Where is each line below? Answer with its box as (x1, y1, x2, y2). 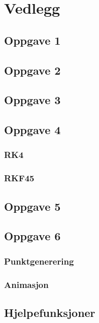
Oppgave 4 (4, 122, 61, 138)
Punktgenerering (4, 254, 74, 267)
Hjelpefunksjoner (4, 304, 95, 320)
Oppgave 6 (4, 228, 61, 244)
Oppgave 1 (4, 32, 61, 48)
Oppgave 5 (4, 198, 61, 214)
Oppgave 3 (4, 92, 61, 108)
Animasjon (4, 278, 49, 290)
